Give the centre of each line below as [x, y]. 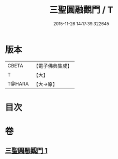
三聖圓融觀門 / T [81, 10]
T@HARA [18, 84]
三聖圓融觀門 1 [26, 151]
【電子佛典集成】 [53, 66]
